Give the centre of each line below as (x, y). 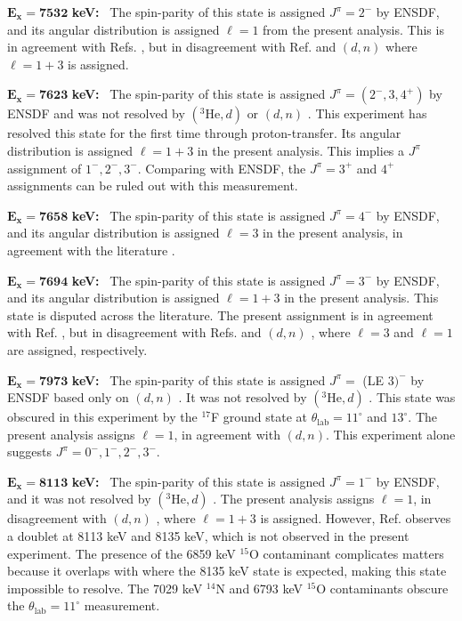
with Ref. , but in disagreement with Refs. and (134, 332)
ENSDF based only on (68, 397)
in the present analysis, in (333, 233)
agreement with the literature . (91, 250)
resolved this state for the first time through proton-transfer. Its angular (204, 133)
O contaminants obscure (382, 588)
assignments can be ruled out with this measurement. (153, 185)
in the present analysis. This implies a (301, 150)
